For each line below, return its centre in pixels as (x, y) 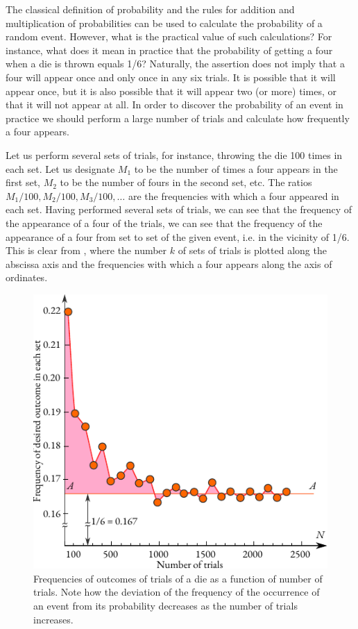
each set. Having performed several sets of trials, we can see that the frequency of (179, 209)
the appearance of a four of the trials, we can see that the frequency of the (164, 223)
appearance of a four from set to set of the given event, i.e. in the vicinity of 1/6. (178, 236)
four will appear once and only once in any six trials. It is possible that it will (171, 77)
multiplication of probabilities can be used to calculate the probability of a (164, 23)
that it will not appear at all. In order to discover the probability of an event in (174, 104)
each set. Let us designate (60, 168)
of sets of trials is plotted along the (252, 250)
